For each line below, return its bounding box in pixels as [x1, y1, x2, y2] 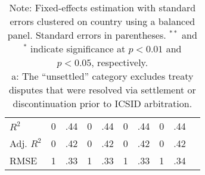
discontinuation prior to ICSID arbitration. [13, 96, 192, 110]
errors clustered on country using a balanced [10, 14, 195, 28]
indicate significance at [30, 42, 126, 55]
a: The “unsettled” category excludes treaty [11, 69, 194, 83]
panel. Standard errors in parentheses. [7, 28, 166, 42]
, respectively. [91, 55, 148, 69]
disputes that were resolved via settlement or [8, 83, 196, 96]
